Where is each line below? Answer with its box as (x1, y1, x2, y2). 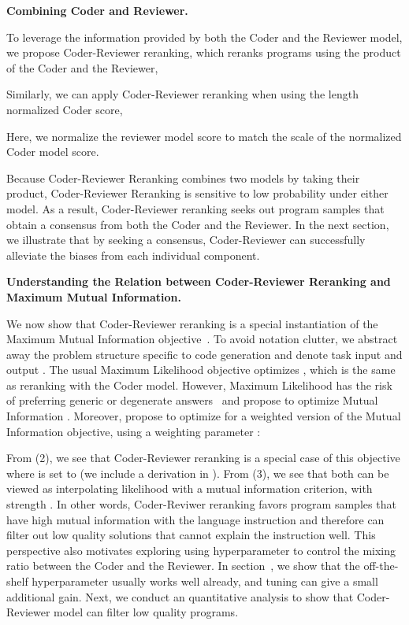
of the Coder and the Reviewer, (6, 59, 158, 76)
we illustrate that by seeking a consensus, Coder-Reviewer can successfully (6, 231, 366, 248)
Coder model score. (6, 143, 99, 160)
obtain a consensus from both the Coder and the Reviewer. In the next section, (6, 216, 389, 232)
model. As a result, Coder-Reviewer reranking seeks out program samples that (6, 200, 385, 216)
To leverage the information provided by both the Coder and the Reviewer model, (6, 28, 403, 45)
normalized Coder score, (6, 101, 123, 117)
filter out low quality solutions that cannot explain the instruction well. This (6, 527, 376, 543)
